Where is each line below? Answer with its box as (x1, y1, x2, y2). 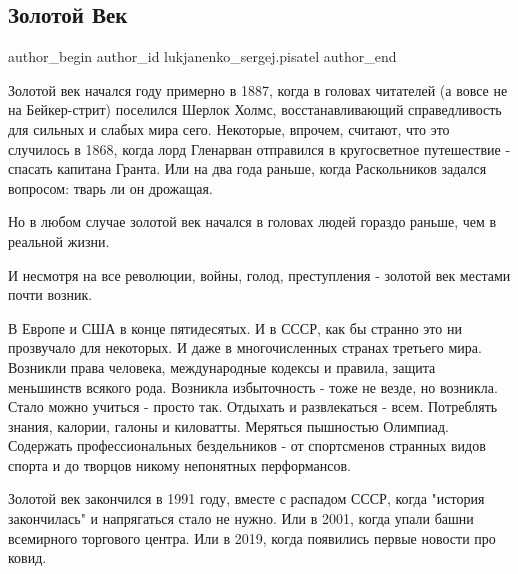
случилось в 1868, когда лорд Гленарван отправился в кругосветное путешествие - (8, 138, 511, 159)
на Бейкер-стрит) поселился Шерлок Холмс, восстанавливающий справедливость (8, 99, 502, 120)
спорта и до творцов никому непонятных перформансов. (8, 454, 351, 475)
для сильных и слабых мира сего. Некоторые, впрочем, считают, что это (8, 118, 450, 139)
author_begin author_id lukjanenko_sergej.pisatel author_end (8, 46, 397, 67)
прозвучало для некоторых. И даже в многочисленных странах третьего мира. (8, 337, 482, 358)
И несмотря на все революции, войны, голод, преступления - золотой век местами (8, 264, 511, 285)
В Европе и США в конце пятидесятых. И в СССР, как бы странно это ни (8, 317, 462, 338)
